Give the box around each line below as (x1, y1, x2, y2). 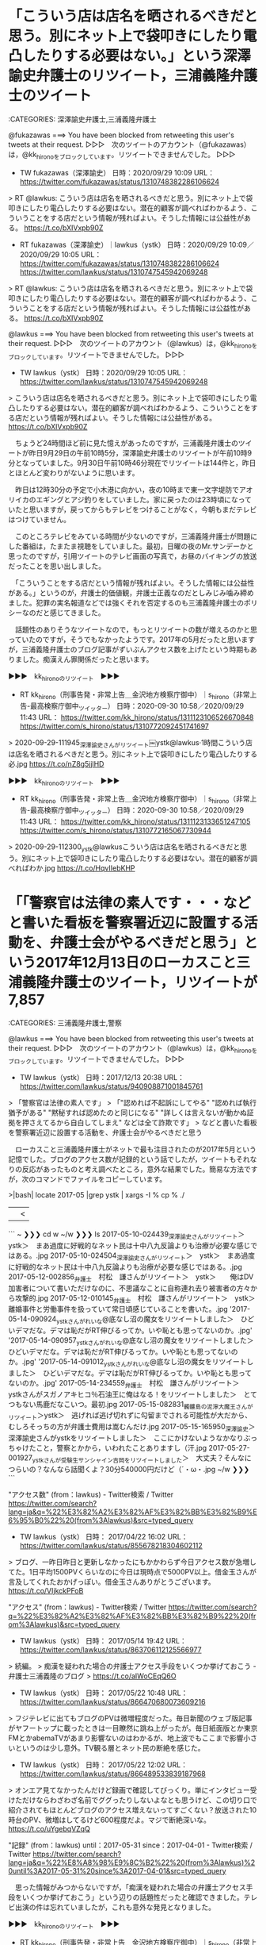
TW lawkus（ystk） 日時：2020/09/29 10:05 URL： (19, 368, 188, 378)
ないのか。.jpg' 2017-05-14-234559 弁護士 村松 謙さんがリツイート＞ (8, 1378, 240, 1390)
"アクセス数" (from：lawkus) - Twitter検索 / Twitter (8, 1490, 174, 1499)
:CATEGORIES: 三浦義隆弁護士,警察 (8, 1017, 123, 1028)
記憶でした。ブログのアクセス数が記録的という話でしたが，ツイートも (8, 1155, 237, 1164)
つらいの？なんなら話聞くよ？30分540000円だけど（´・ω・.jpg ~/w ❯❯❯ (8, 1464, 250, 1474)
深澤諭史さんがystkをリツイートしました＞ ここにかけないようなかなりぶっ (8, 1433, 258, 1443)
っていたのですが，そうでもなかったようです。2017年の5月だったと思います (8, 635, 256, 644)
